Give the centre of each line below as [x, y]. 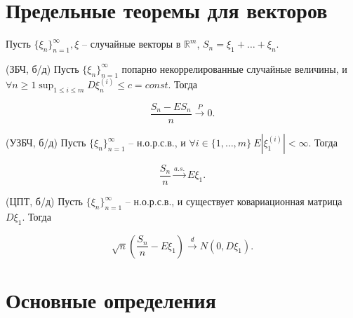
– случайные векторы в [132, 44]
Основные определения [111, 299]
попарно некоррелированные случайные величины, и [234, 68]
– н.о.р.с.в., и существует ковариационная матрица [234, 201]
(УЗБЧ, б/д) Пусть [46, 143]
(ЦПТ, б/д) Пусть [44, 201]
